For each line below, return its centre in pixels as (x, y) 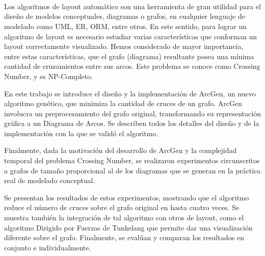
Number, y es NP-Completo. (49, 76)
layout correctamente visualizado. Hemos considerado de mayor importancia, (124, 46)
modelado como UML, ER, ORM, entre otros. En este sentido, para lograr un (125, 26)
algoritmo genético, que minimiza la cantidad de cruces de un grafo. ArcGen (123, 103)
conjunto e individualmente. (48, 247)
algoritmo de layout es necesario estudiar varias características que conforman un (131, 36)
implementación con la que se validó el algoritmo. (81, 133)
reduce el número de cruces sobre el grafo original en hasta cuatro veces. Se (122, 207)
